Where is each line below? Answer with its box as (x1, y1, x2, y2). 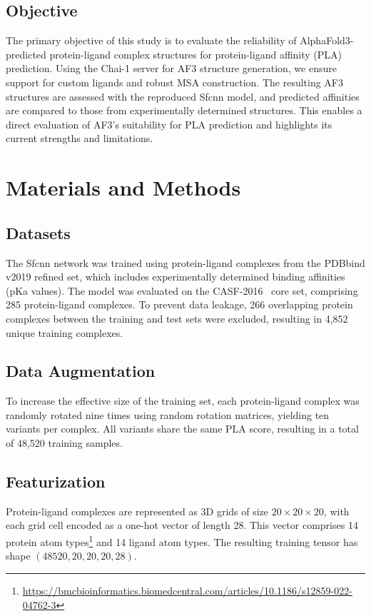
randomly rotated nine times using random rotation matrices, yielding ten (6, 407, 330, 422)
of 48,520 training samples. (6, 435, 123, 450)
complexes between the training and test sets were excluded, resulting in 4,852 (6, 310, 348, 325)
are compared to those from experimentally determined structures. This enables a (6, 103, 362, 118)
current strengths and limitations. (6, 131, 153, 146)
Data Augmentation (6, 360, 156, 382)
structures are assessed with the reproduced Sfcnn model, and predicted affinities (6, 89, 360, 103)
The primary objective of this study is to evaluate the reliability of (6, 33, 297, 48)
